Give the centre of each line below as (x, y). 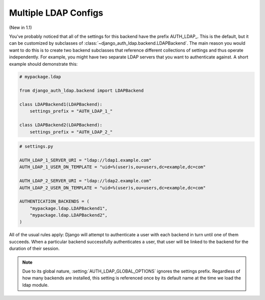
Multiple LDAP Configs (56, 13)
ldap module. (36, 285)
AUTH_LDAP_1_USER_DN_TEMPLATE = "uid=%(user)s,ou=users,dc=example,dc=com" (113, 167)
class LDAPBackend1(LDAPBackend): (61, 105)
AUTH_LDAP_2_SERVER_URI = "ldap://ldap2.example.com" (85, 181)
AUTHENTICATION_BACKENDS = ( (54, 202)
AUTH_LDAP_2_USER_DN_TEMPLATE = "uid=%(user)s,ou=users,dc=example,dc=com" (113, 188)
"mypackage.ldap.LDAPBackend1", (69, 208)
